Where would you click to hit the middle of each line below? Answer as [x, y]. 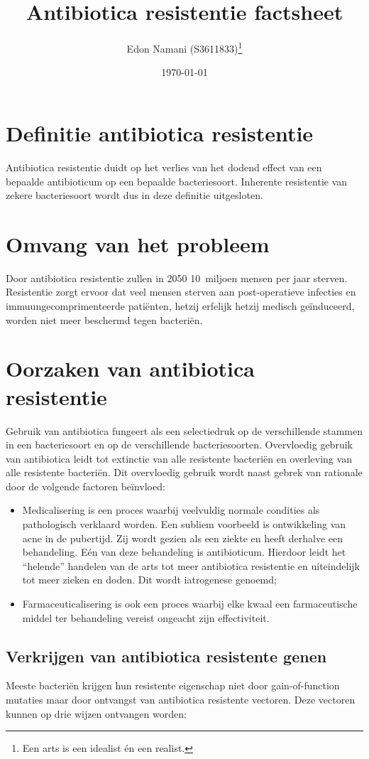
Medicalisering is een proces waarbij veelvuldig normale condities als [171, 510]
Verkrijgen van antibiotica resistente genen [166, 656]
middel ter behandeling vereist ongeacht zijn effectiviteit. [146, 617]
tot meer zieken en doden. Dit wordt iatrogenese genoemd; [149, 580]
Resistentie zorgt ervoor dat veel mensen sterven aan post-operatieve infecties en [181, 292]
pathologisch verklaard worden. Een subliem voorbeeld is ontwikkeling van [184, 524]
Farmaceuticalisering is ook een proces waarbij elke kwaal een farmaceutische [190, 604]
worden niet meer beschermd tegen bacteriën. [104, 319]
